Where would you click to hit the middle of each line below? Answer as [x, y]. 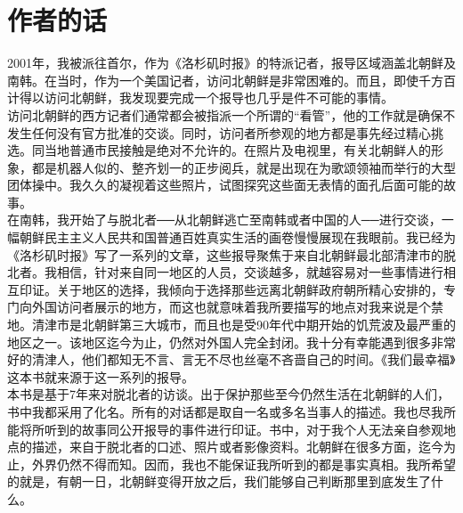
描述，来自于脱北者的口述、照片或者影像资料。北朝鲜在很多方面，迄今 [237, 447]
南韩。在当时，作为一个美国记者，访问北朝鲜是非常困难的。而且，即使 [213, 80]
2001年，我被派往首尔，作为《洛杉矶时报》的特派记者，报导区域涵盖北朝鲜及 [231, 63]
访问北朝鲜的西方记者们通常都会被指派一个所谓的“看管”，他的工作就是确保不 [231, 114]
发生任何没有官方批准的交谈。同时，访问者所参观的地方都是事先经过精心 [219, 132]
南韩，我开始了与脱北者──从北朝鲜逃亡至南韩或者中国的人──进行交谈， [230, 220]
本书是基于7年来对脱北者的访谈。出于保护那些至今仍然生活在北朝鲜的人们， [228, 394]
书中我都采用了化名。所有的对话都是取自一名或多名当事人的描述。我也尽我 [225, 411]
